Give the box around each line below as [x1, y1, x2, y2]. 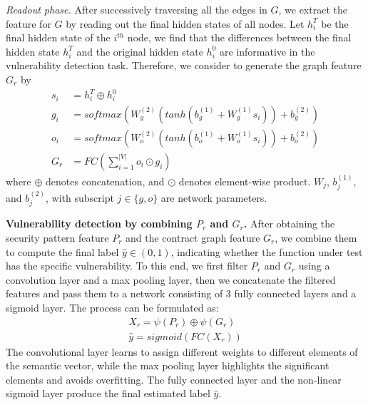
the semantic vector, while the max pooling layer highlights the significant [6, 358, 329, 373]
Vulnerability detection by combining [6, 216, 193, 231]
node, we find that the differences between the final [127, 30, 352, 45]
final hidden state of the [6, 30, 111, 45]
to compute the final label [6, 244, 119, 259]
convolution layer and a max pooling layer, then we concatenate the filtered [6, 272, 336, 287]
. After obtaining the [243, 216, 335, 231]
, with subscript [46, 190, 114, 205]
